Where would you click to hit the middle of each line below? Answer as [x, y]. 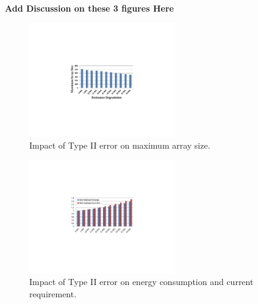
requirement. [53, 293]
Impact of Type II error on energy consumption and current [142, 282]
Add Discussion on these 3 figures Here [89, 8]
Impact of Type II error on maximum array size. [120, 145]
